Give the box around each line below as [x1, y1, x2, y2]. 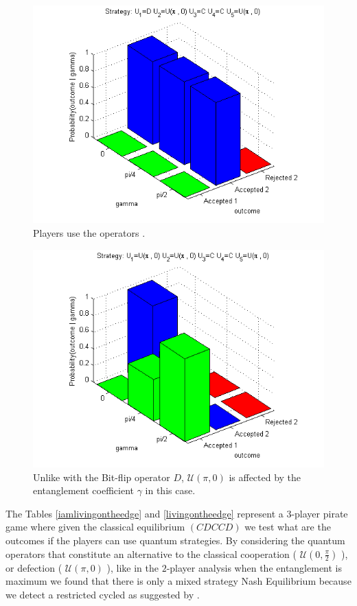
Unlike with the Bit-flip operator [33, 469, 170, 484]
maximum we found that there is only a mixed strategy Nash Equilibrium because [5, 574, 352, 588]
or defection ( [5, 560, 62, 574]
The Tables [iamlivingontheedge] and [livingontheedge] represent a [5, 506, 284, 520]
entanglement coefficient [33, 483, 134, 498]
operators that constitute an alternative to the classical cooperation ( [5, 546, 297, 561]
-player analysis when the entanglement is [166, 560, 343, 574]
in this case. [145, 483, 196, 498]
